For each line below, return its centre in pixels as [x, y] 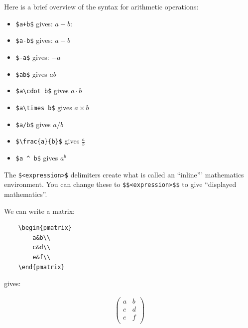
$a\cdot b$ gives [42, 90]
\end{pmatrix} [41, 267]
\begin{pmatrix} [45, 228]
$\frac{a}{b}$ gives [48, 141]
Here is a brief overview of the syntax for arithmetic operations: [101, 6]
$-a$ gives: [32, 57]
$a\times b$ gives [44, 107]
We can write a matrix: [40, 211]
